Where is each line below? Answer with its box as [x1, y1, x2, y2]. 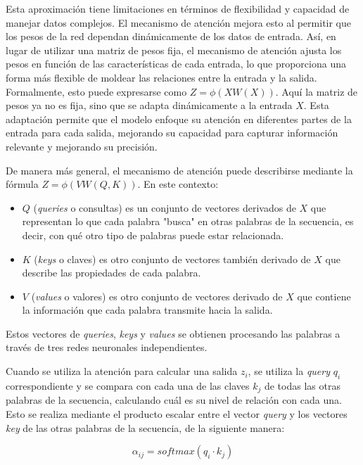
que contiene [297, 288, 351, 303]
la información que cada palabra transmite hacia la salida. [22, 302, 273, 317]
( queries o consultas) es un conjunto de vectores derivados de [33, 200, 296, 215]
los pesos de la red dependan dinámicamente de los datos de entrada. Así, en [6, 29, 336, 44]
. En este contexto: [137, 177, 219, 191]
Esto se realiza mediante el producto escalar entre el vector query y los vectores [6, 406, 348, 421]
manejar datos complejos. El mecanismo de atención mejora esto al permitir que [6, 15, 352, 30]
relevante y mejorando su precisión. [6, 139, 158, 153]
